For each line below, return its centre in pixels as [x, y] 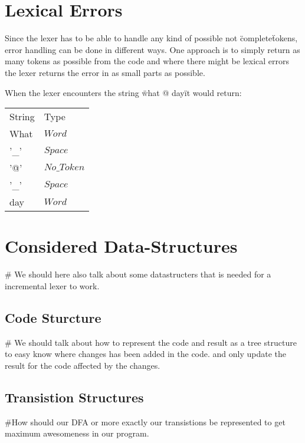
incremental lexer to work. [52, 285]
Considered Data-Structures [121, 246]
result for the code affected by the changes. [83, 365]
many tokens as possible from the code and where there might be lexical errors [147, 61]
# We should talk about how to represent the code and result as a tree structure [151, 342]
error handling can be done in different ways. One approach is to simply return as [152, 49]
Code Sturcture [53, 317]
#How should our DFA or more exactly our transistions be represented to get [145, 421]
